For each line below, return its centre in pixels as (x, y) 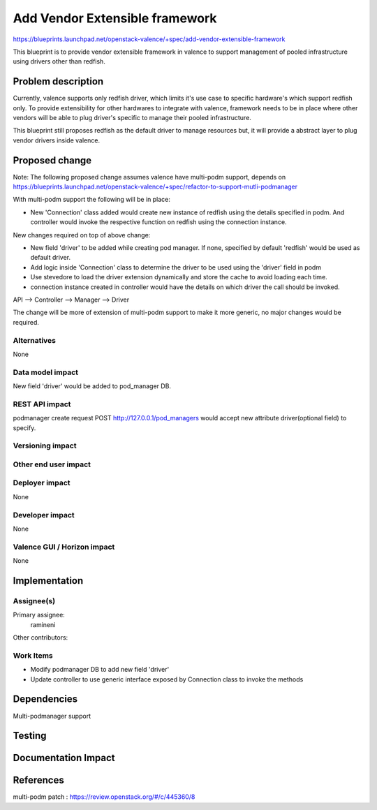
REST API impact (42, 404)
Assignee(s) (34, 601)
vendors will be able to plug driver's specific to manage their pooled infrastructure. (132, 118)
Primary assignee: (39, 615)
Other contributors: (40, 638)
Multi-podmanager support (52, 716)
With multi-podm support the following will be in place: (92, 200)
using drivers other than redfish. (59, 61)
